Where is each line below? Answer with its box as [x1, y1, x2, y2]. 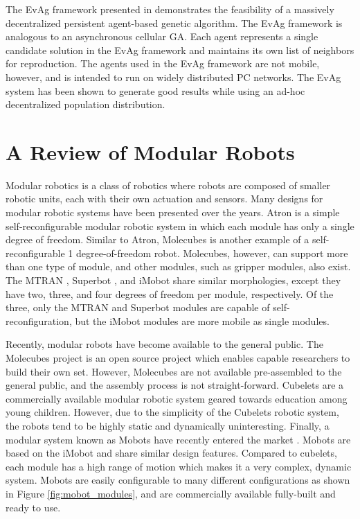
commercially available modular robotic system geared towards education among [6, 391, 348, 405]
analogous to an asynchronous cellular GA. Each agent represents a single [6, 29, 318, 44]
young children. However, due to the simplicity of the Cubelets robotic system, [6, 405, 339, 419]
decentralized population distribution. [6, 97, 165, 112]
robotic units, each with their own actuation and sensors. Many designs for [6, 191, 323, 206]
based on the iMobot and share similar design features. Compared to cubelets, [6, 446, 337, 460]
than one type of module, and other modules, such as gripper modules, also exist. [6, 259, 351, 274]
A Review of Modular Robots [6, 137, 295, 166]
